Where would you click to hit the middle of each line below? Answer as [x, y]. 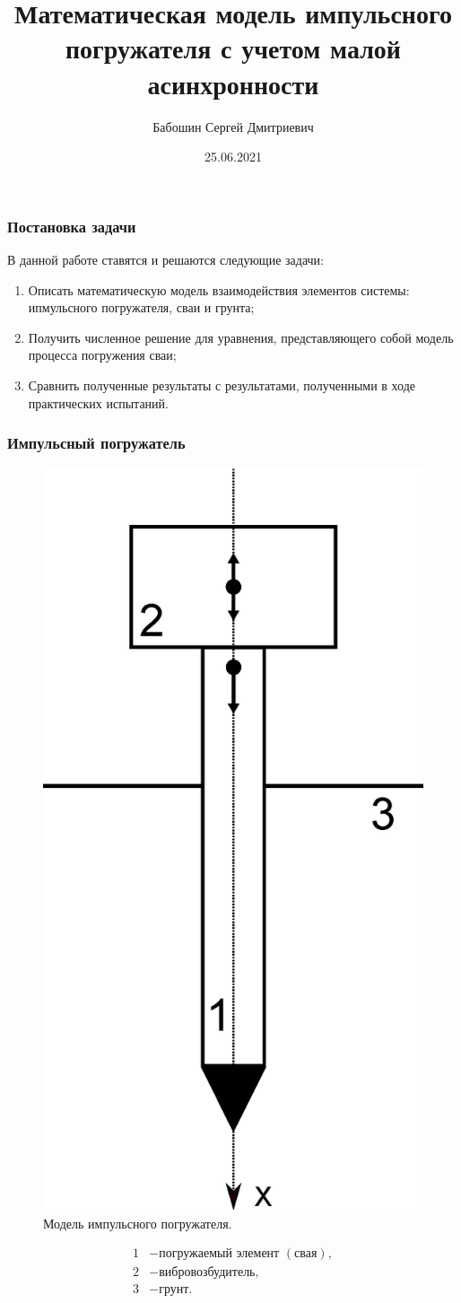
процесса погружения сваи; [102, 355]
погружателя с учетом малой [233, 48]
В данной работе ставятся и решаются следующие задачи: [165, 259]
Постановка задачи [72, 226]
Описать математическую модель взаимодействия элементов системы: [219, 289]
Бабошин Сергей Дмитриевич [233, 126]
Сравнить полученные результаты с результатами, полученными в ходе [222, 385]
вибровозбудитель [207, 1273]
